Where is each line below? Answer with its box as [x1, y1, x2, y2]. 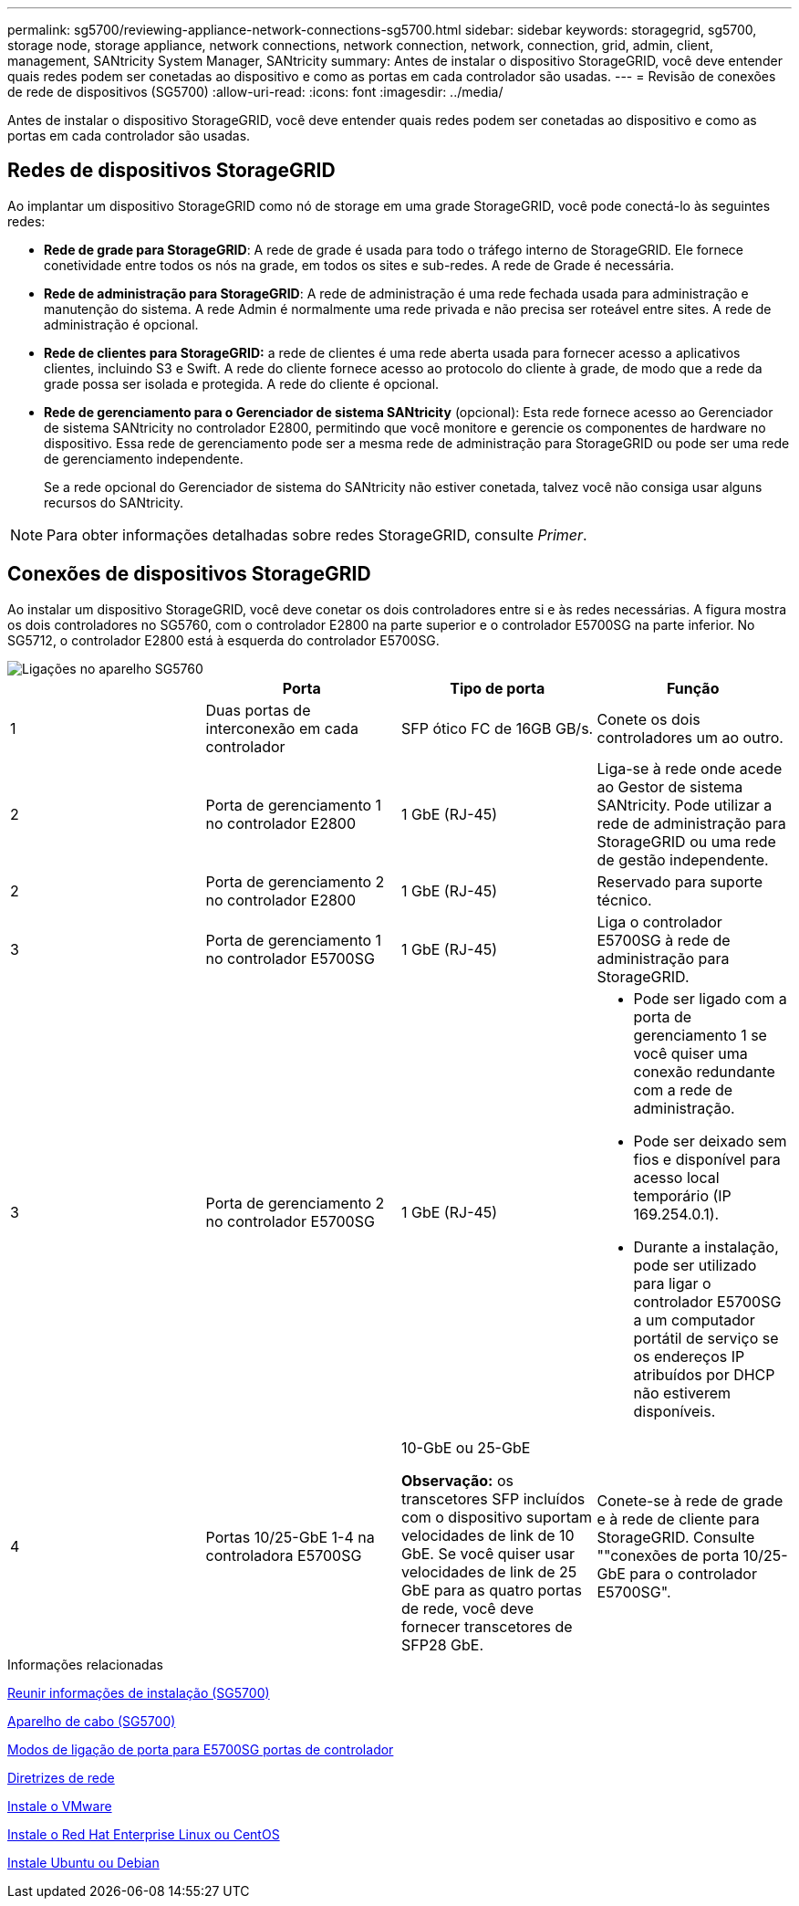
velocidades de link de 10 [401, 1525, 575, 1545]
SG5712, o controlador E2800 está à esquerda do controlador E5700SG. [7, 632, 440, 648]
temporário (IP [633, 1186, 732, 1205]
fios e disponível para [633, 1149, 781, 1168]
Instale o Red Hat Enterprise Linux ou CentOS [7, 1826, 280, 1842]
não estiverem [633, 1383, 732, 1402]
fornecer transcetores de [401, 1617, 573, 1636]
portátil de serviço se [633, 1328, 779, 1347]
